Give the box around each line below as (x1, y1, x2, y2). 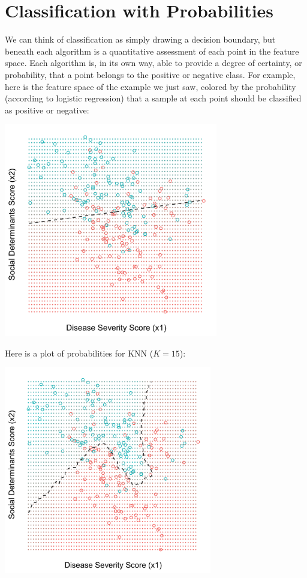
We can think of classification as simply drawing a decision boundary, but (5, 33, 276, 46)
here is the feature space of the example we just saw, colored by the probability (5, 80, 296, 92)
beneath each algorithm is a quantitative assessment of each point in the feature (5, 44, 299, 57)
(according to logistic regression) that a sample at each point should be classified (5, 92, 302, 104)
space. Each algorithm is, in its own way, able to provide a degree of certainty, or (5, 56, 302, 69)
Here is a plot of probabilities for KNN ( (5, 346, 153, 359)
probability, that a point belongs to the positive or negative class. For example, (5, 68, 296, 80)
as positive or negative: (5, 103, 89, 116)
